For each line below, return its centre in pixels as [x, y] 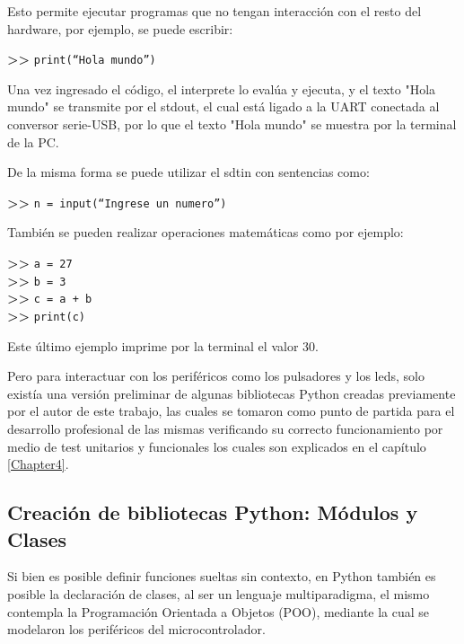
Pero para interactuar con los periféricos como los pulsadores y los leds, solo [216, 376]
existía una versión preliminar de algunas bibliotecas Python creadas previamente [232, 393]
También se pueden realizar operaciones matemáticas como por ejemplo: [206, 232]
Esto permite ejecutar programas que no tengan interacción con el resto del [214, 11]
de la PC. [33, 141]
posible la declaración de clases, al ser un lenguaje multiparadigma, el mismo [219, 594]
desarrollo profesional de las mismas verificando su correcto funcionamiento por [225, 429]
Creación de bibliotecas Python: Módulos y [213, 512]
